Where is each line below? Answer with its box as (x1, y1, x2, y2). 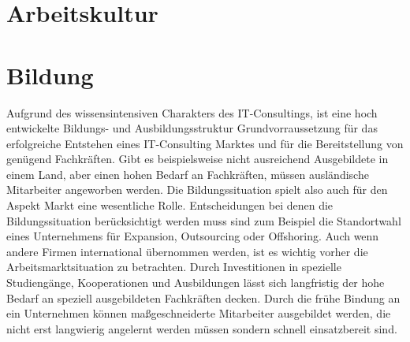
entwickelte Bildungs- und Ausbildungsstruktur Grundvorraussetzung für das (6, 120, 378, 136)
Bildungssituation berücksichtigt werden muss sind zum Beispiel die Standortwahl (6, 212, 401, 229)
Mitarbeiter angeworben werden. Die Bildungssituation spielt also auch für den (6, 181, 388, 198)
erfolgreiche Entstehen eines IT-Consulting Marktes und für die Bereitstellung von (6, 135, 404, 151)
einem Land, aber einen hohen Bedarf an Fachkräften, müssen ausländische (6, 165, 369, 182)
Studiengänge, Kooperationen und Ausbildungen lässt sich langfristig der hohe (6, 274, 385, 291)
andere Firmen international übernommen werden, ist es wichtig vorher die (6, 243, 368, 259)
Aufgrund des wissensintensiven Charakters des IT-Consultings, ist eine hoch (6, 104, 378, 121)
